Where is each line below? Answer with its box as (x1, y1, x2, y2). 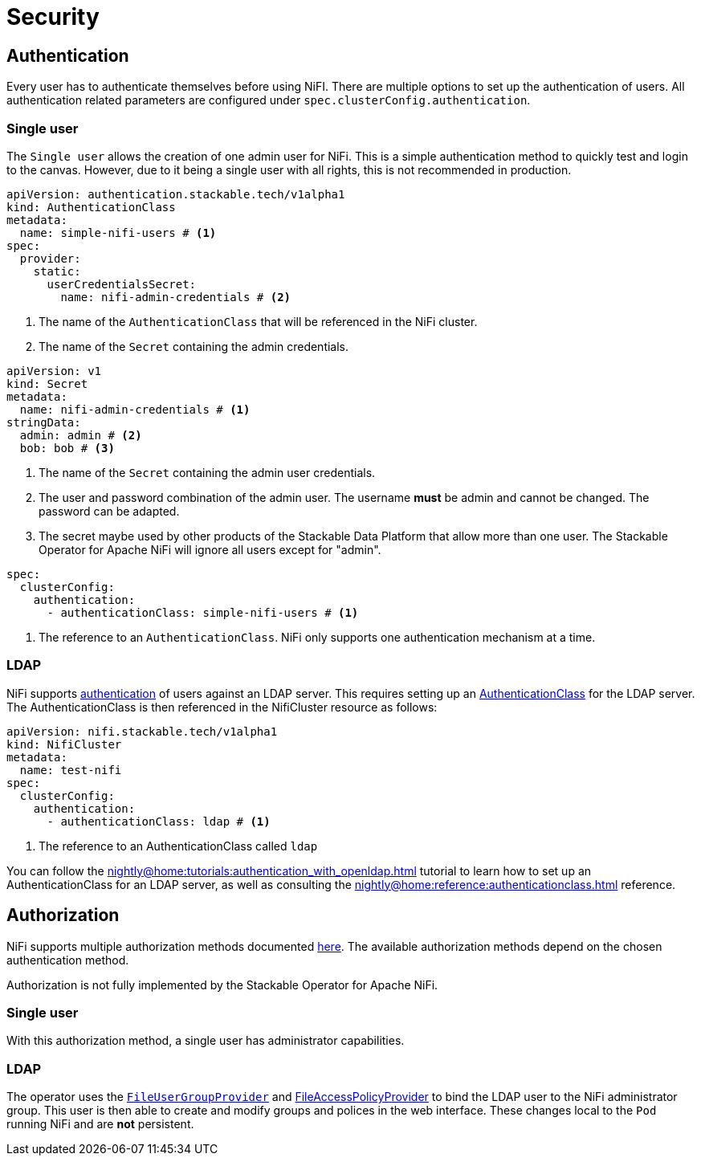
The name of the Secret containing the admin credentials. (39, 339, 349, 353)
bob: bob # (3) (19, 441, 115, 455)
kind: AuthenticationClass (6, 200, 176, 214)
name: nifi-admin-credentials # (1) (19, 402, 251, 416)
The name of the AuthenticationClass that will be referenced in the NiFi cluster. (39, 314, 478, 328)
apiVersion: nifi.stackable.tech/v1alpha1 (6, 724, 278, 738)
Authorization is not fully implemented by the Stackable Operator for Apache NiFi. (6, 977, 438, 992)
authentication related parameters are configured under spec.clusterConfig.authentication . (6, 93, 531, 108)
